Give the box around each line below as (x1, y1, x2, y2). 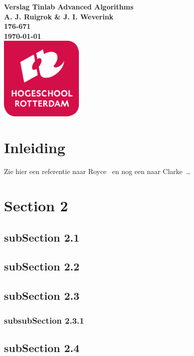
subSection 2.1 (4, 229, 80, 245)
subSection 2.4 (4, 340, 80, 355)
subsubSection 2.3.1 (4, 314, 84, 326)
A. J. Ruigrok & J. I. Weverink (4, 11, 114, 21)
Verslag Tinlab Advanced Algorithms (4, 1, 133, 11)
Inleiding (4, 137, 65, 158)
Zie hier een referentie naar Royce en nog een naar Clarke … (4, 166, 191, 177)
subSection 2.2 (4, 259, 80, 274)
